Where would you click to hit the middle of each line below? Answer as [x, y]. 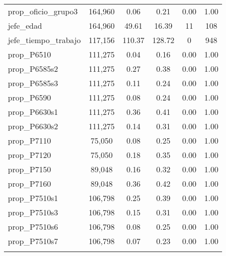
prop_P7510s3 [33, 212]
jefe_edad [25, 26]
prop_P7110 [29, 140]
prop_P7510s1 [33, 198]
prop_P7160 [29, 183]
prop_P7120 [29, 155]
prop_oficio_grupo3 [43, 11]
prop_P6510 [29, 54]
